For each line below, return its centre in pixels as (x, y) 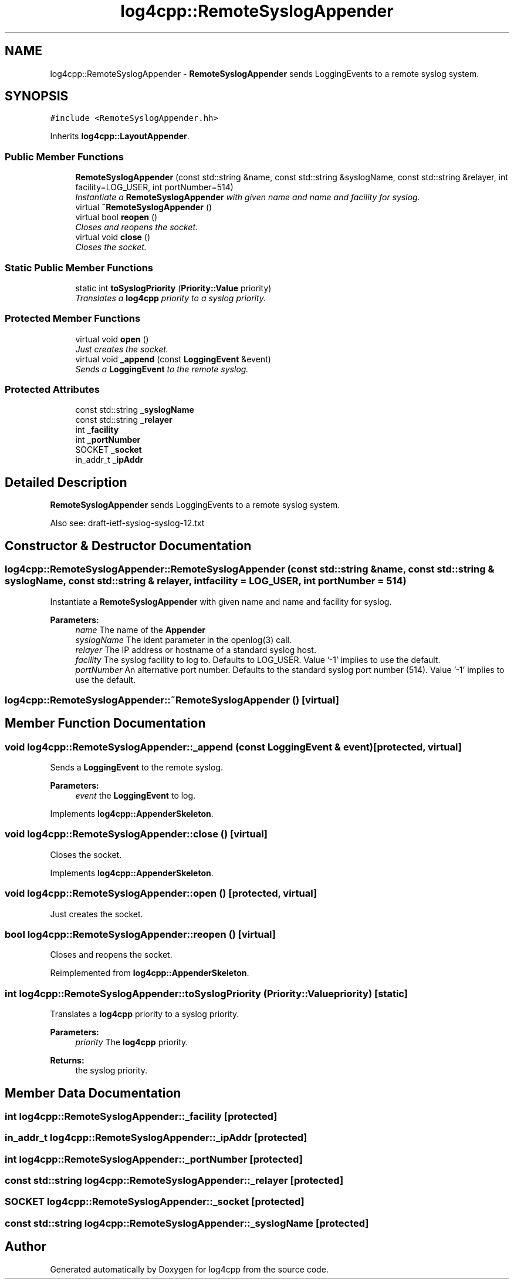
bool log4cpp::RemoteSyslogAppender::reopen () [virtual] (140, 934)
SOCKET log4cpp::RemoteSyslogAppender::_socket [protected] (155, 1202)
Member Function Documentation (105, 723)
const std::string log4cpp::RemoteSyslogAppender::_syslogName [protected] (187, 1223)
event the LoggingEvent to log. (136, 796)
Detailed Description (66, 482)
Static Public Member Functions (79, 267)
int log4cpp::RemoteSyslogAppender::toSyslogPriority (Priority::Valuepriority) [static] (206, 993)
